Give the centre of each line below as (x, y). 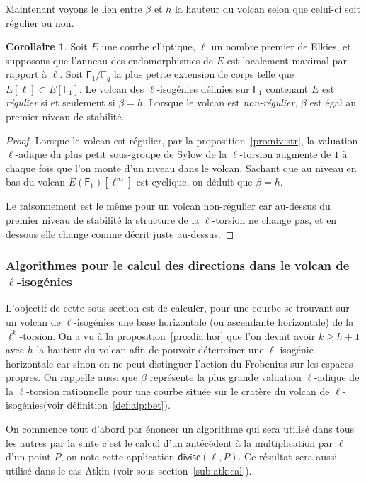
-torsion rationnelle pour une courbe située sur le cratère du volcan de (178, 391)
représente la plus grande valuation (225, 377)
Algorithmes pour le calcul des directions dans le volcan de (178, 265)
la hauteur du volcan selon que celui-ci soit (267, 8)
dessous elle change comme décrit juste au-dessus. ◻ (120, 233)
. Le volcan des (111, 88)
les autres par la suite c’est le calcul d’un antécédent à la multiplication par (170, 442)
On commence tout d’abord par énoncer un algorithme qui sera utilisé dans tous (180, 429)
